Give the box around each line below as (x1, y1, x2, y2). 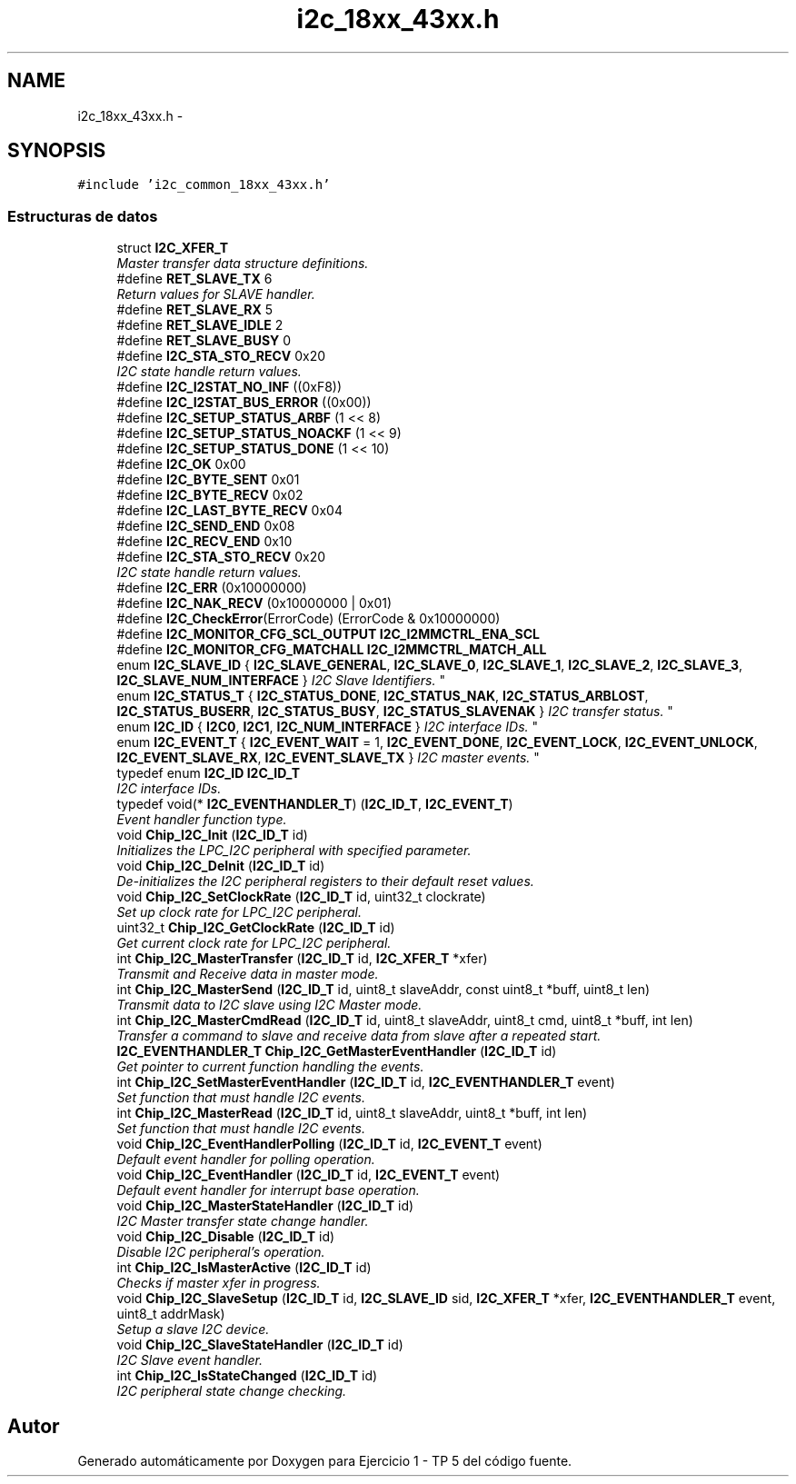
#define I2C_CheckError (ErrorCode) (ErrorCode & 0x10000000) (116, 611, 501, 627)
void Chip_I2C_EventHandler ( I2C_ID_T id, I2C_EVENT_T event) (116, 1167, 501, 1183)
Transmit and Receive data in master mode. (116, 966, 379, 982)
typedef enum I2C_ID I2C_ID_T (116, 765, 301, 782)
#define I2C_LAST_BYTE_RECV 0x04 (116, 503, 343, 519)
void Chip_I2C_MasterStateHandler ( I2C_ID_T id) (116, 1198, 414, 1214)
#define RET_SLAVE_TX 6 (116, 271, 273, 287)
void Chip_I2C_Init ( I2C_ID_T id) (116, 827, 308, 843)
